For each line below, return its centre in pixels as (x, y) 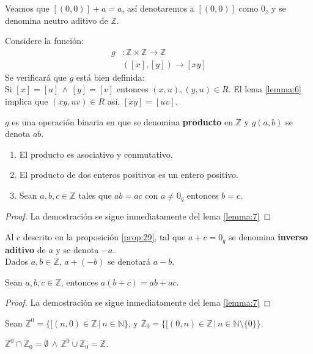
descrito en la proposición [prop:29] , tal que (104, 237)
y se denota (77, 249)
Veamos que (27, 8)
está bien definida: (110, 77)
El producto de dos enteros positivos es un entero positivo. (129, 175)
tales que (95, 195)
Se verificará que (36, 77)
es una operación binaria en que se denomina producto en (122, 121)
